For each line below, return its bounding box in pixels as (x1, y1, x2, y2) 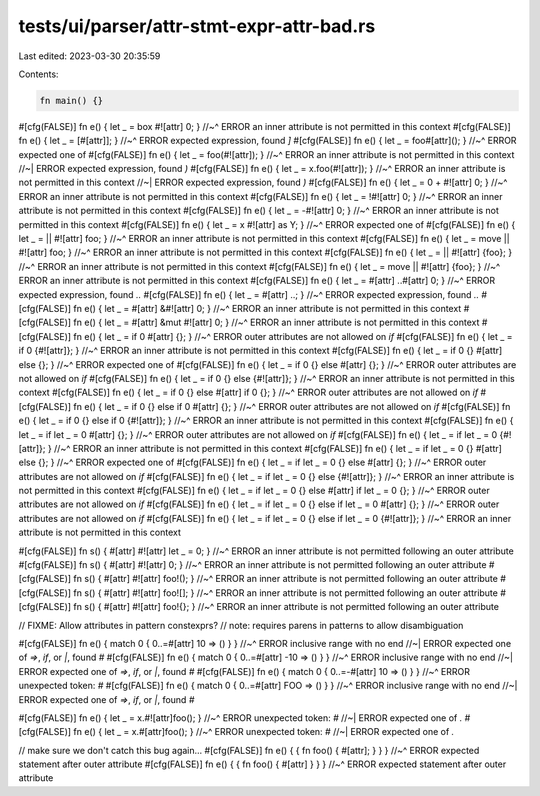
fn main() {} (39, 95, 104, 106)
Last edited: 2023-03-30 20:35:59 (18, 50, 161, 62)
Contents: (18, 68, 59, 80)
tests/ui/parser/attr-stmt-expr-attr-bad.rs (18, 15, 376, 37)
